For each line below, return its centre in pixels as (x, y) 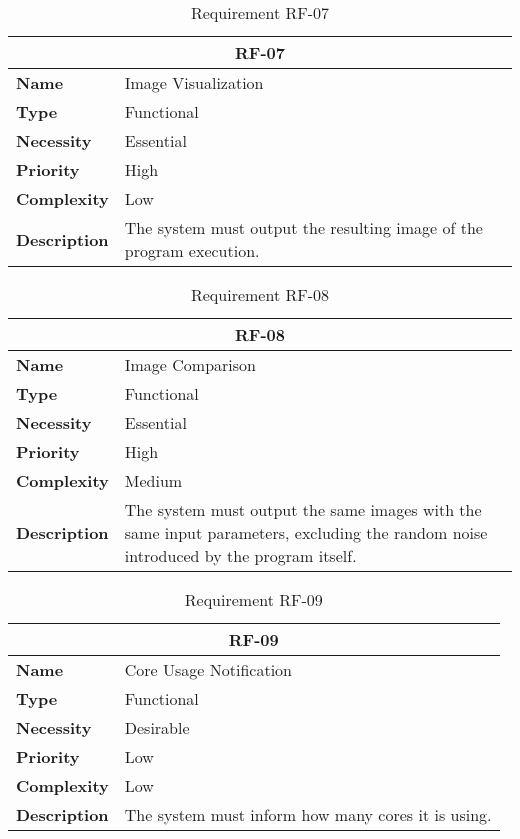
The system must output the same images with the (303, 509)
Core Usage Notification (208, 669)
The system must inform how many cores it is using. (308, 814)
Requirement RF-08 (260, 294)
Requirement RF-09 (253, 599)
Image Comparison (190, 364)
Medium (153, 480)
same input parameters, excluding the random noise (306, 532)
